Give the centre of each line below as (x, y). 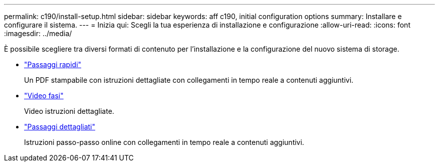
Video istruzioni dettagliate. (69, 111)
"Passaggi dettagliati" (60, 127)
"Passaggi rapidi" (53, 64)
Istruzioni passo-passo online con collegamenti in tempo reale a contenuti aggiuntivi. (164, 142)
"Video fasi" (44, 96)
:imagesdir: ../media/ (38, 33)
